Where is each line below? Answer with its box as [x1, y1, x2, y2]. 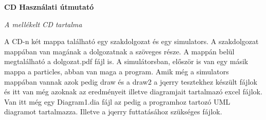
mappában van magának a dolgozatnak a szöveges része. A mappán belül [4, 46, 235, 56]
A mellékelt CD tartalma [4, 18, 82, 29]
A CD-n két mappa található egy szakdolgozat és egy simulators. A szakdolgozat [4, 36, 259, 47]
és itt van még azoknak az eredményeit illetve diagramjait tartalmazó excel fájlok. [4, 86, 262, 97]
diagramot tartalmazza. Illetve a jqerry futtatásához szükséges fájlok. [4, 106, 222, 117]
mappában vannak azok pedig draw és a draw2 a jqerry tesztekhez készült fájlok [4, 76, 257, 87]
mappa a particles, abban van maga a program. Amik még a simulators [4, 66, 229, 76]
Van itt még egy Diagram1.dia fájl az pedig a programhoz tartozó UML [4, 96, 230, 107]
